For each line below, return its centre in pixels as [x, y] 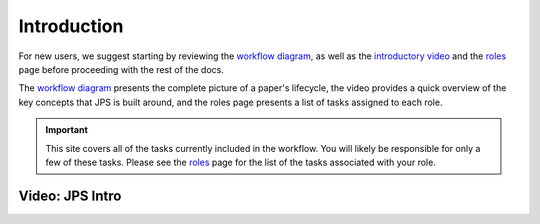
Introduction [71, 26]
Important [67, 130]
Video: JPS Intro [70, 195]
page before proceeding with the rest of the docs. [121, 69]
